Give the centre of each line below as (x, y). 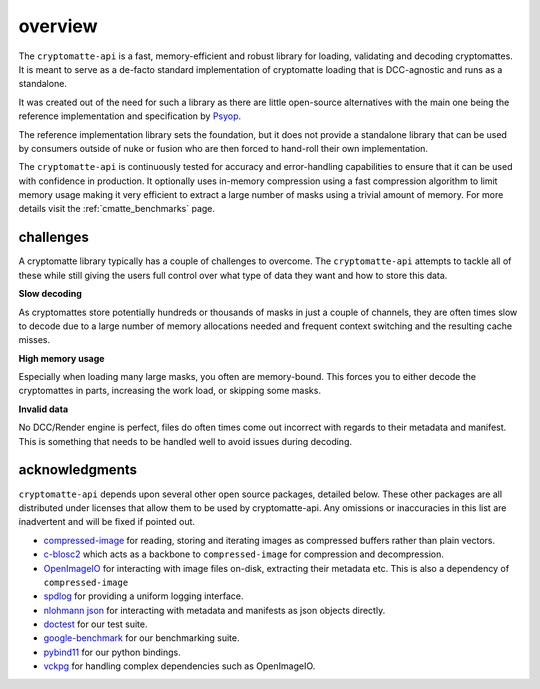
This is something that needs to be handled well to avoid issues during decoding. (185, 441)
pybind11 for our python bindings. (112, 652)
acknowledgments (77, 470)
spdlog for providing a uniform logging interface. (143, 596)
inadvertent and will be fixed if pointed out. (106, 522)
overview (58, 26)
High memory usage (61, 358)
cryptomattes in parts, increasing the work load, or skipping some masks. (170, 391)
